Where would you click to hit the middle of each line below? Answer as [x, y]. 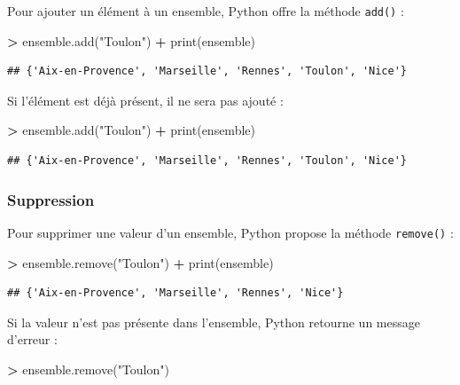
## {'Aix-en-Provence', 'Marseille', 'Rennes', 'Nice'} [175, 293]
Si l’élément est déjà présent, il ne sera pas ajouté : [145, 100]
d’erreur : [32, 339]
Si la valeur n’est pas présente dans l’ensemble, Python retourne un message [214, 322]
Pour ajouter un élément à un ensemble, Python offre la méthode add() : [206, 11]
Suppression [51, 199]
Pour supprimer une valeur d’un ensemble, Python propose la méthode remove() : [230, 232]
